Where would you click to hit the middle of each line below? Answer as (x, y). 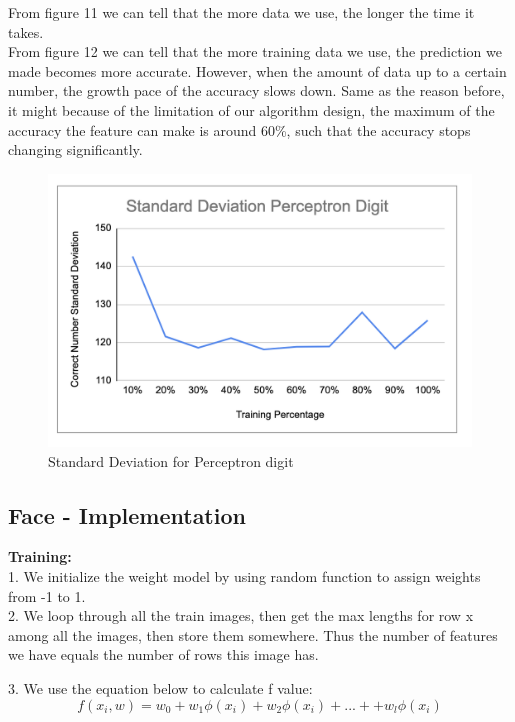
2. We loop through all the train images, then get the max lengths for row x (241, 615)
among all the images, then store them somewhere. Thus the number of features (253, 634)
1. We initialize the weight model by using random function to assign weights (244, 576)
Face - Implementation (127, 514)
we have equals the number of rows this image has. (163, 654)
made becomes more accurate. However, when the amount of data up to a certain (257, 70)
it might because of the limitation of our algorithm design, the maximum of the (251, 109)
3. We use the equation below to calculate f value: (160, 687)
